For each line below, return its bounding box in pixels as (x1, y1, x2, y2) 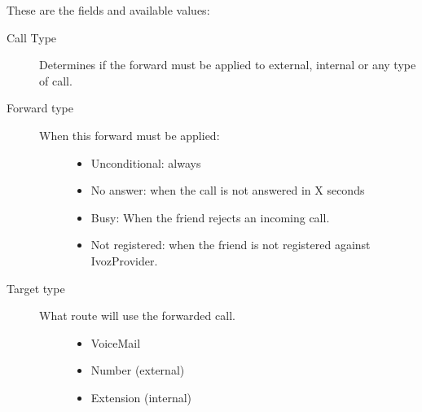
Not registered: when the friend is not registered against (90, 236, 371, 253)
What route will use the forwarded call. (39, 307, 235, 324)
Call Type (7, 28, 57, 46)
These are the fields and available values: (7, 2, 210, 18)
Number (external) (90, 362, 185, 379)
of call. (39, 72, 73, 89)
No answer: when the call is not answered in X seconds (90, 182, 365, 199)
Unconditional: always (90, 154, 201, 171)
